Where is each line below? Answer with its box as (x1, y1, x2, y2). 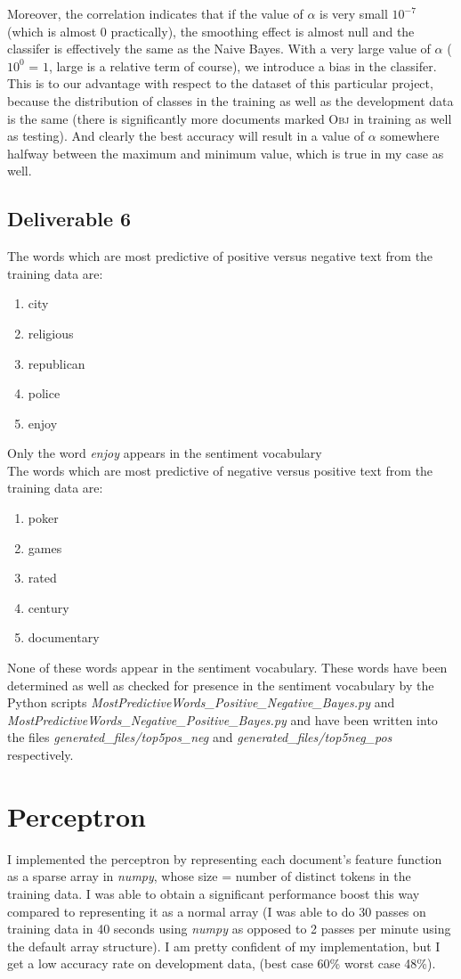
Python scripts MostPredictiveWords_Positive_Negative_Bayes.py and (7, 693, 395, 712)
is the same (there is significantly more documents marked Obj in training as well (7, 109, 452, 127)
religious (28, 323, 74, 342)
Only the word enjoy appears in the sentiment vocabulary (7, 444, 322, 462)
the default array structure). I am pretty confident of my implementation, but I (7, 936, 441, 955)
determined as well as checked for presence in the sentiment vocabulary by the (7, 675, 434, 694)
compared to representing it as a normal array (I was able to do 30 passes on (7, 901, 426, 920)
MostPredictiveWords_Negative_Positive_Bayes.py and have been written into (7, 710, 438, 729)
